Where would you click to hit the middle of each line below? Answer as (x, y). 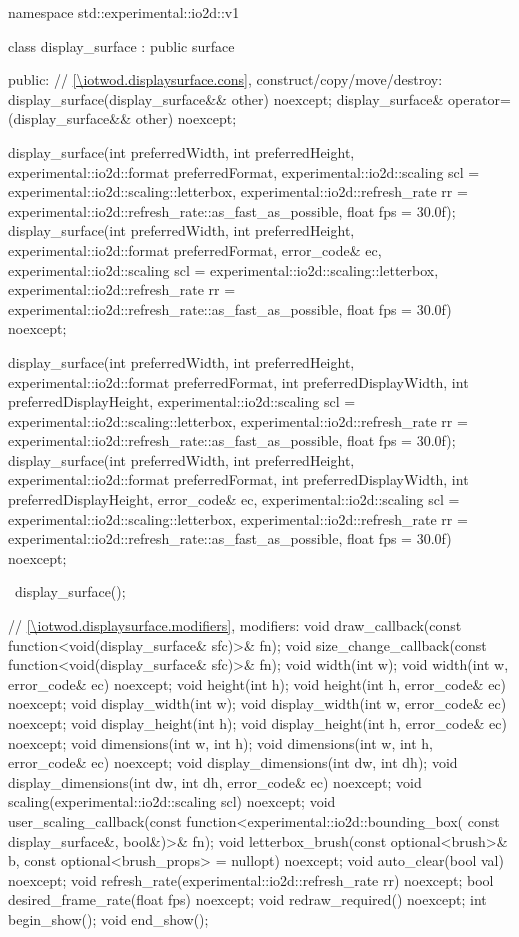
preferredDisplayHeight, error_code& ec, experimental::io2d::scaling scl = (234, 499)
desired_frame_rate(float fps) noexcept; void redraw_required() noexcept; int (247, 899)
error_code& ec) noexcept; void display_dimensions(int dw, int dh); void (233, 762)
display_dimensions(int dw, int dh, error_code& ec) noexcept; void (215, 781)
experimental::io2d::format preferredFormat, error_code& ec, (195, 249)
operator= (479, 98)
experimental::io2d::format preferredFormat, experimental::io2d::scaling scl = (244, 171)
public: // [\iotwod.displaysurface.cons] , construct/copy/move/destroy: (225, 79)
